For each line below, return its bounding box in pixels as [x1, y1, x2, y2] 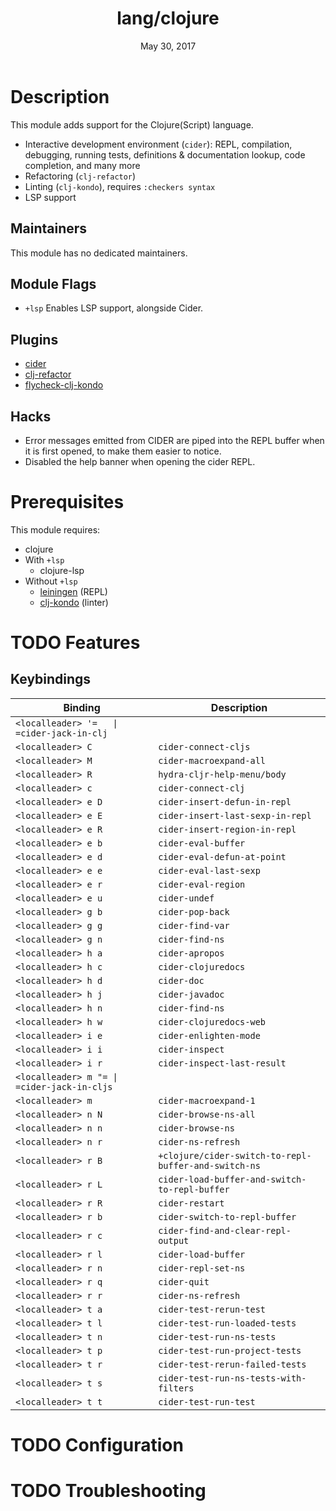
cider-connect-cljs [158, 741, 251, 752]
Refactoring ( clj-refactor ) [24, 170, 137, 182]
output [158, 1235, 190, 1246]
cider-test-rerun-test [158, 1303, 267, 1315]
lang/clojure [116, 7, 220, 30]
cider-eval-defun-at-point [158, 851, 287, 862]
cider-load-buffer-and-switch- [158, 1173, 307, 1185]
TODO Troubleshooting [10, 1480, 207, 1502]
